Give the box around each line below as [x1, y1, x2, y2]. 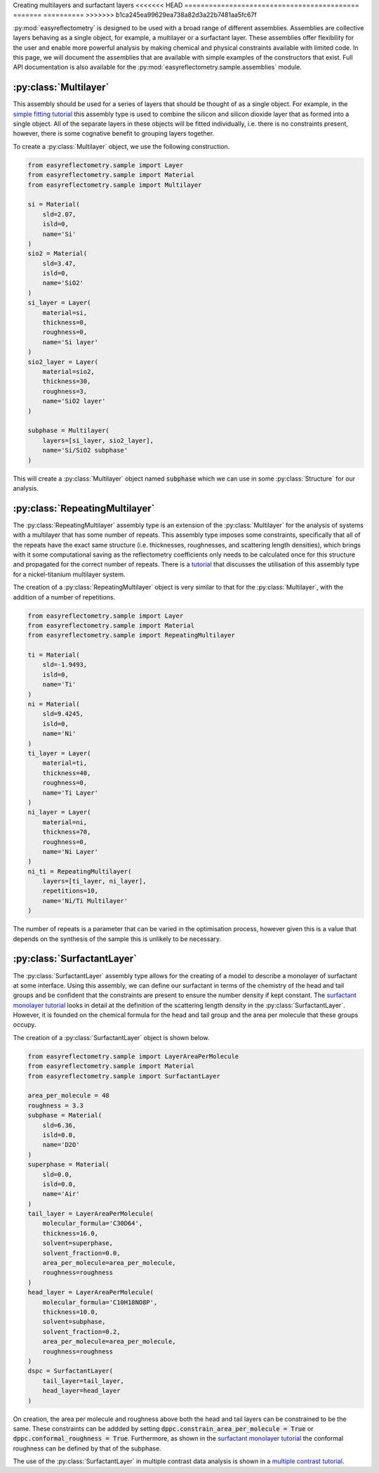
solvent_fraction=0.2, [42, 1328, 121, 1335]
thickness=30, [42, 377, 91, 386]
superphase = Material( [27, 1160, 110, 1169]
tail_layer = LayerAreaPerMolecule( [27, 1209, 154, 1218]
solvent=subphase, [42, 1318, 106, 1326]
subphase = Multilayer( [27, 427, 110, 435]
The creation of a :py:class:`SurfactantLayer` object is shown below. [13, 1033, 210, 1042]
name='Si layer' [42, 338, 98, 346]
